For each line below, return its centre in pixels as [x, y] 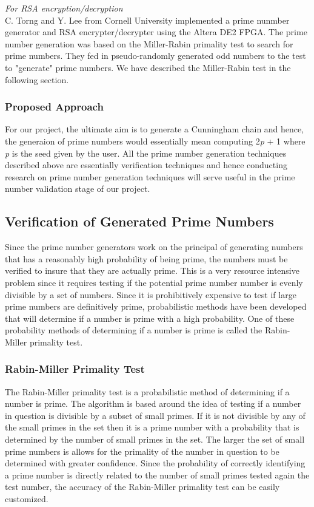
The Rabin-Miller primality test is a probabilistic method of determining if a [147, 391]
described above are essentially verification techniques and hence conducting [146, 165]
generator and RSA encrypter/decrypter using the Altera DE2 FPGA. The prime [156, 32]
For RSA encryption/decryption [64, 8]
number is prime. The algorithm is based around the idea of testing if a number [153, 403]
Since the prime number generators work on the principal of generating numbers [154, 247]
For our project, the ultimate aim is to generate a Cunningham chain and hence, [155, 129]
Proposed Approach [54, 107]
